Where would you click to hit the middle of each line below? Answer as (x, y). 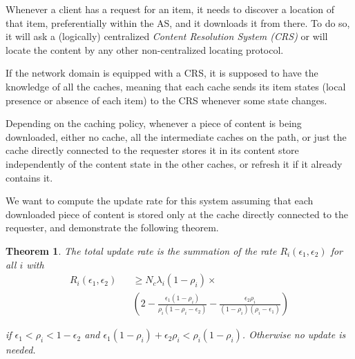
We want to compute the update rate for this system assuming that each (160, 201)
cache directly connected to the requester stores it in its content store (152, 150)
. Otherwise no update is (294, 334)
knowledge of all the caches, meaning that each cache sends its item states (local (176, 86)
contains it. (29, 177)
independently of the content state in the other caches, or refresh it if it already (174, 163)
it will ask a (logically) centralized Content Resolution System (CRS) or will (167, 36)
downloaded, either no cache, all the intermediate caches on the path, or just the (176, 136)
